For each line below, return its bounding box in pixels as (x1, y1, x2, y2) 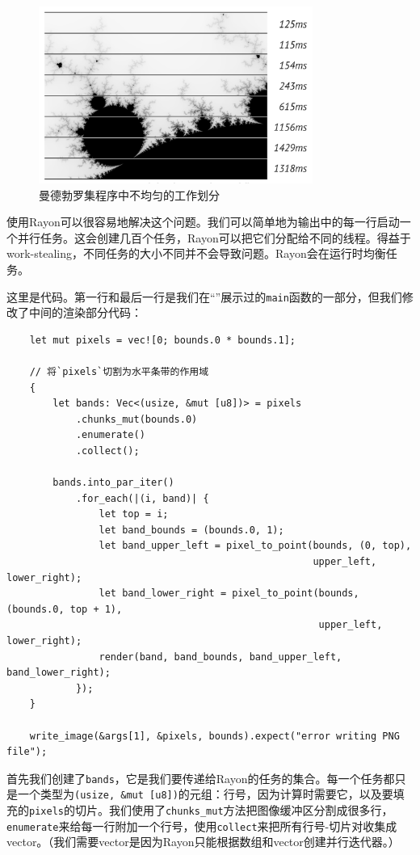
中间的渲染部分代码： (28, 304, 142, 321)
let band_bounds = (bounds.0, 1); (99, 524, 284, 536)
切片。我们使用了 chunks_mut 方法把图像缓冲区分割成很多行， (74, 802, 393, 819)
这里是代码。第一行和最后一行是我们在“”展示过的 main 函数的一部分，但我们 (6, 288, 402, 305)
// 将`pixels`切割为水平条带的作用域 (29, 365, 209, 377)
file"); (6, 746, 48, 758)
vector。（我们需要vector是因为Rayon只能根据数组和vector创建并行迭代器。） (6, 833, 400, 850)
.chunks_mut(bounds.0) (75, 413, 198, 425)
